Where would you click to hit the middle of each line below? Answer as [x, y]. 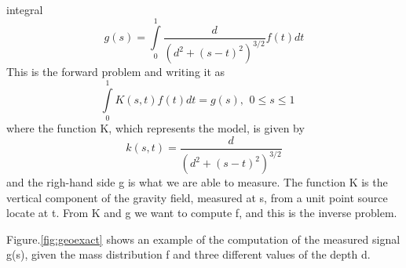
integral [25, 9]
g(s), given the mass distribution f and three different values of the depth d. [188, 254]
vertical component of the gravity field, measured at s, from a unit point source [197, 197]
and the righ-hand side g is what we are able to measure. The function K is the [197, 182]
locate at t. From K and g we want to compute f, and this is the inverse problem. [202, 213]
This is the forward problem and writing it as [116, 72]
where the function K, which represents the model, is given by [155, 128]
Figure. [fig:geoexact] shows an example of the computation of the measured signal [203, 239]
